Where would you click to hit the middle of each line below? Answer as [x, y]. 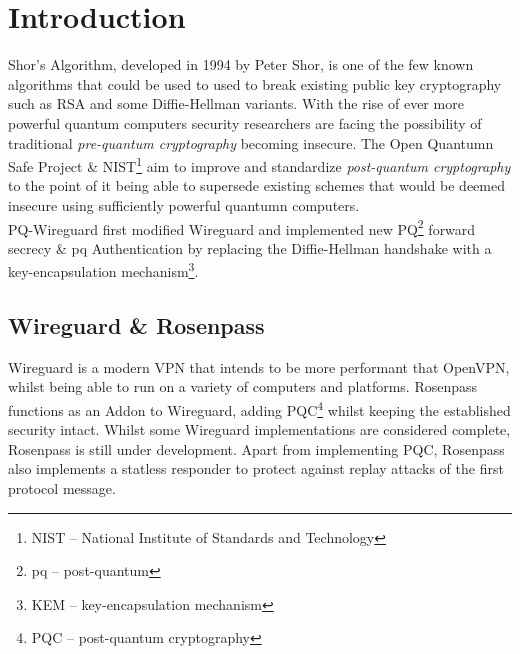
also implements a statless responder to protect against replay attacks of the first [256, 468]
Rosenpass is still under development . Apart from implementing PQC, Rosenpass [256, 448]
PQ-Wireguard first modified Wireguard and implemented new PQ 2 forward [242, 227]
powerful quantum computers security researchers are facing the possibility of [245, 122]
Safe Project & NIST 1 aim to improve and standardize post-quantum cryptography [259, 164]
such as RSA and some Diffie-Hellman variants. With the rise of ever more [236, 103]
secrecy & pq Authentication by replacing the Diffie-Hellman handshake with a [250, 247]
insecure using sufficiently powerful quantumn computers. [184, 204]
